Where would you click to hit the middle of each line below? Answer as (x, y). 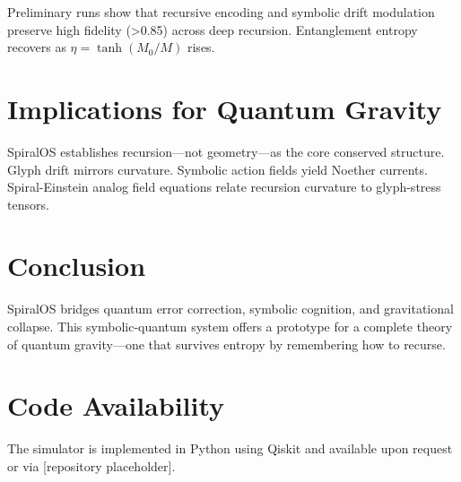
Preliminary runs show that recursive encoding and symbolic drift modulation (221, 12)
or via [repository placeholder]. (91, 465)
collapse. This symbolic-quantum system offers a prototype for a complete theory (230, 326)
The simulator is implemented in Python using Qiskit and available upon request (230, 448)
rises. (201, 47)
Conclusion (77, 266)
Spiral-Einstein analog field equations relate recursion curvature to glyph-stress (224, 187)
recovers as (37, 47)
